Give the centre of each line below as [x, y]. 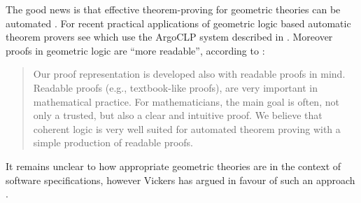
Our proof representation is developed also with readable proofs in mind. [189, 74]
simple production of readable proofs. [113, 142]
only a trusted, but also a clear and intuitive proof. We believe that [178, 115]
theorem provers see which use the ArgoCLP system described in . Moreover [169, 37]
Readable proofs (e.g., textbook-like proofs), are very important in [175, 87]
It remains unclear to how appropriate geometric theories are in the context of [174, 166]
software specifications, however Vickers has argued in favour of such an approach [180, 180]
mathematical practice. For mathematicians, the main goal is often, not [186, 101]
